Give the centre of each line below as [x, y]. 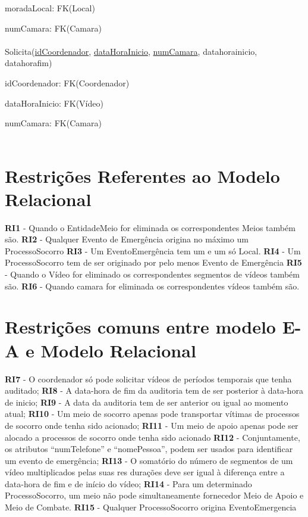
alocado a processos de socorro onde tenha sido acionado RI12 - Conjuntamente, [153, 437]
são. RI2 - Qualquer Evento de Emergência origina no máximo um [127, 239]
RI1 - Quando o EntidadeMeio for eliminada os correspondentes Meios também [150, 227]
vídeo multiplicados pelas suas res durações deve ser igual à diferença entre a [145, 472]
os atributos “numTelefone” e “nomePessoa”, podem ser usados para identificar [149, 449]
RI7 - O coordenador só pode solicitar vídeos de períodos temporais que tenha [148, 379]
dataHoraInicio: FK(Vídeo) [54, 103]
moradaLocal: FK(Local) [50, 8]
